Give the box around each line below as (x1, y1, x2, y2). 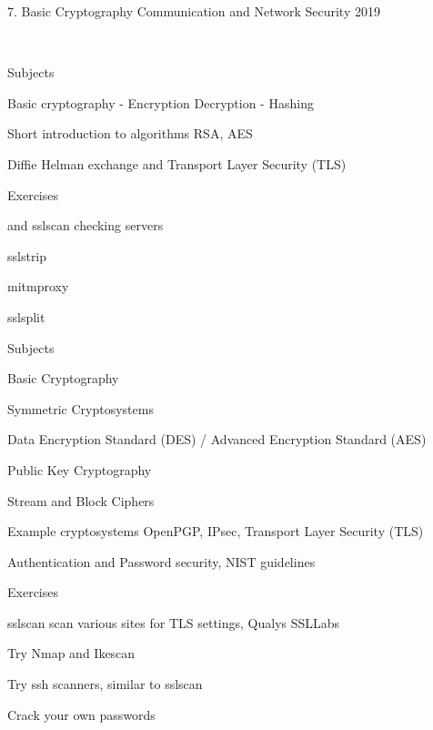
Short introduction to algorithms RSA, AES (7, 124, 253, 143)
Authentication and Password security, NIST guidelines (7, 552, 316, 571)
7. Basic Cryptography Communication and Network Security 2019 (7, 2, 380, 20)
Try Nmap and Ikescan (7, 644, 136, 663)
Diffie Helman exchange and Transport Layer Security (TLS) (7, 154, 347, 173)
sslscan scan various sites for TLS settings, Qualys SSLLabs (7, 613, 340, 632)
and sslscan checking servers (7, 216, 164, 235)
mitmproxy (7, 277, 69, 296)
